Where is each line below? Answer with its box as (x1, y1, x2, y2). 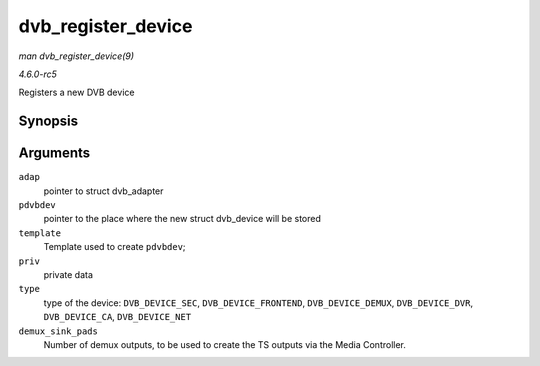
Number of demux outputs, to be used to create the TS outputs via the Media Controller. (43, 338, 407, 350)
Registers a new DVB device (18, 86, 135, 99)
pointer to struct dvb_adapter (43, 185, 164, 197)
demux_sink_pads (18, 325, 99, 337)
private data (43, 268, 94, 280)
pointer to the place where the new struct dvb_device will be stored (43, 213, 322, 225)
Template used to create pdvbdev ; (43, 241, 186, 253)
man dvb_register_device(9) (18, 50, 135, 62)
